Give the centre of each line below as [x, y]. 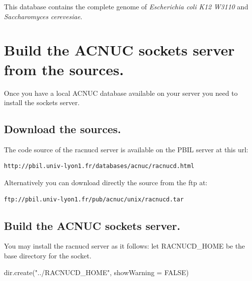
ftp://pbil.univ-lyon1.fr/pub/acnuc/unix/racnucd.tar [94, 199]
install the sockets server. [42, 102]
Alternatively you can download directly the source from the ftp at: [106, 183]
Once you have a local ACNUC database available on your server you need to [121, 93]
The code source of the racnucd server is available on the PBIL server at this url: [126, 149]
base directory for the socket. [48, 256]
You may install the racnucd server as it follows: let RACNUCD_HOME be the [125, 246]
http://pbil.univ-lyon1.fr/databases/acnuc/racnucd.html [99, 166]
